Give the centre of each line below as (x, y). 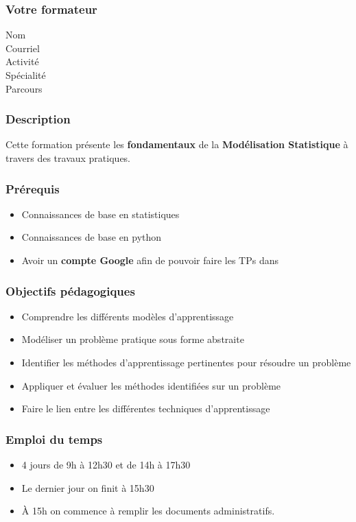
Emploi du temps (54, 439)
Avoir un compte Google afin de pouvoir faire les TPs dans (150, 260)
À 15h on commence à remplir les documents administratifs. (148, 511)
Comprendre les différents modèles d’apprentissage (128, 316)
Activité (22, 61)
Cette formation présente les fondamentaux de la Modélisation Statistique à (177, 144)
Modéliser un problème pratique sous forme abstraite (133, 339)
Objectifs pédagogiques (70, 290)
